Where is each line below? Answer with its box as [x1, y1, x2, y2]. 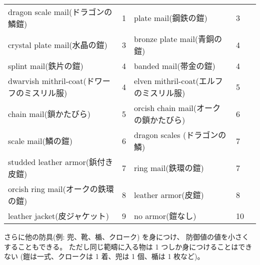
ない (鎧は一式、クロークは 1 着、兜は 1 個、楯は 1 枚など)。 [4, 251, 204, 261]
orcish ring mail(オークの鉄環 [8, 183, 114, 194]
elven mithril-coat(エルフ [134, 75, 223, 86]
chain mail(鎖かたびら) [8, 108, 90, 119]
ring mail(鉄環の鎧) [134, 162, 204, 173]
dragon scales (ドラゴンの [134, 129, 226, 140]
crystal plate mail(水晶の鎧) [8, 39, 107, 50]
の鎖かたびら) [134, 114, 185, 125]
